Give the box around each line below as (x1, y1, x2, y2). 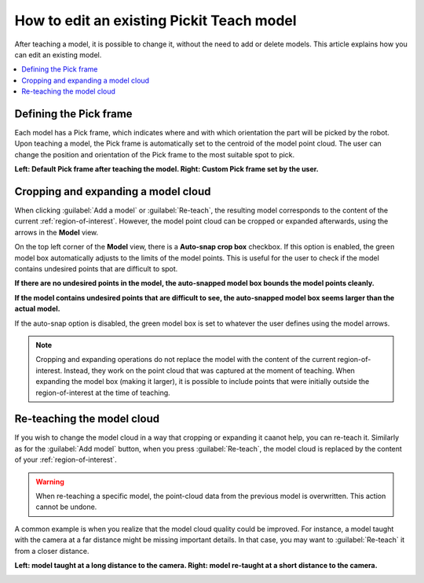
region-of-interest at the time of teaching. (35, 388, 170, 397)
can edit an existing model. (14, 50, 102, 59)
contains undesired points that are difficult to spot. (14, 264, 178, 274)
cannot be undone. (35, 502, 97, 511)
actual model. (14, 304, 60, 314)
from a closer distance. (14, 546, 90, 555)
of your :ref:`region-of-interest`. (14, 455, 117, 464)
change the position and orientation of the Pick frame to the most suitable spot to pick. (14, 149, 295, 159)
